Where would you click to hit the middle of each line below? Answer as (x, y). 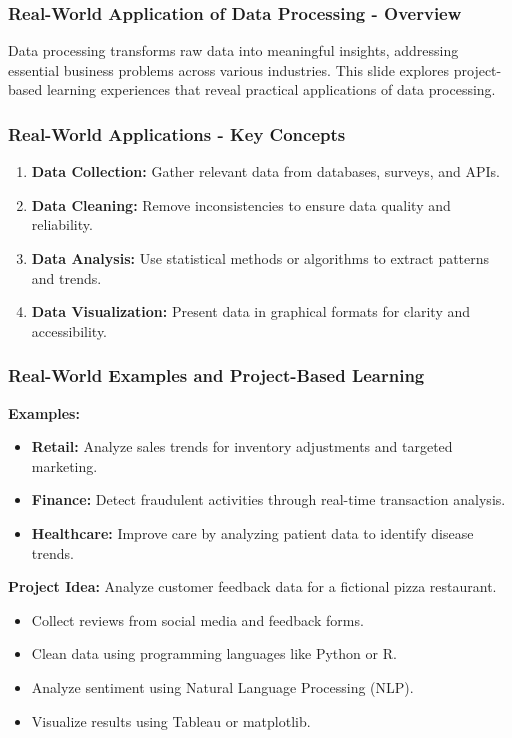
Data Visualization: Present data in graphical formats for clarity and (251, 311)
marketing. (64, 465)
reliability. (62, 224)
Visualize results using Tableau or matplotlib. (171, 720)
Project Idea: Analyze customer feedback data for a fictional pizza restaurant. (252, 586)
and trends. (66, 277)
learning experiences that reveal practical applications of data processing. (271, 89)
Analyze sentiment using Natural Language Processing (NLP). (222, 686)
